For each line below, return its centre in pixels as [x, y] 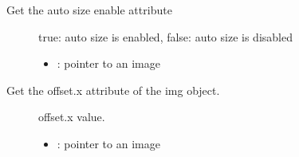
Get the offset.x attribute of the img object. [113, 90]
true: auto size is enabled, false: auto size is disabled [165, 36]
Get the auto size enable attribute [89, 10]
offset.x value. [72, 117]
